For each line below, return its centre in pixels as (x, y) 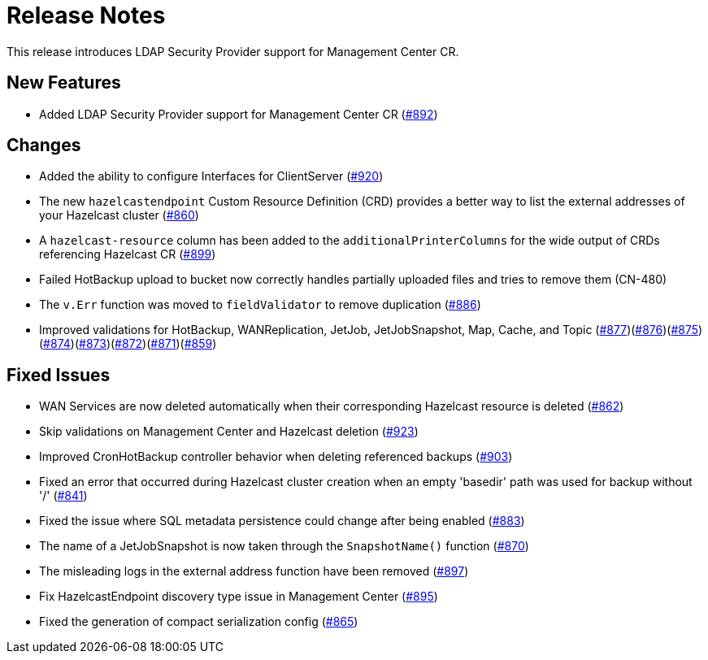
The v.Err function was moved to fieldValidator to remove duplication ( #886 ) (260, 305)
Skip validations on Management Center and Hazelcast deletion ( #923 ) (229, 432)
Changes (44, 145)
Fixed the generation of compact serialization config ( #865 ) (199, 622)
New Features (64, 83)
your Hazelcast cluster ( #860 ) (119, 215)
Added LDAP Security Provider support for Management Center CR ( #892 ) (239, 114)
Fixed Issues (59, 375)
